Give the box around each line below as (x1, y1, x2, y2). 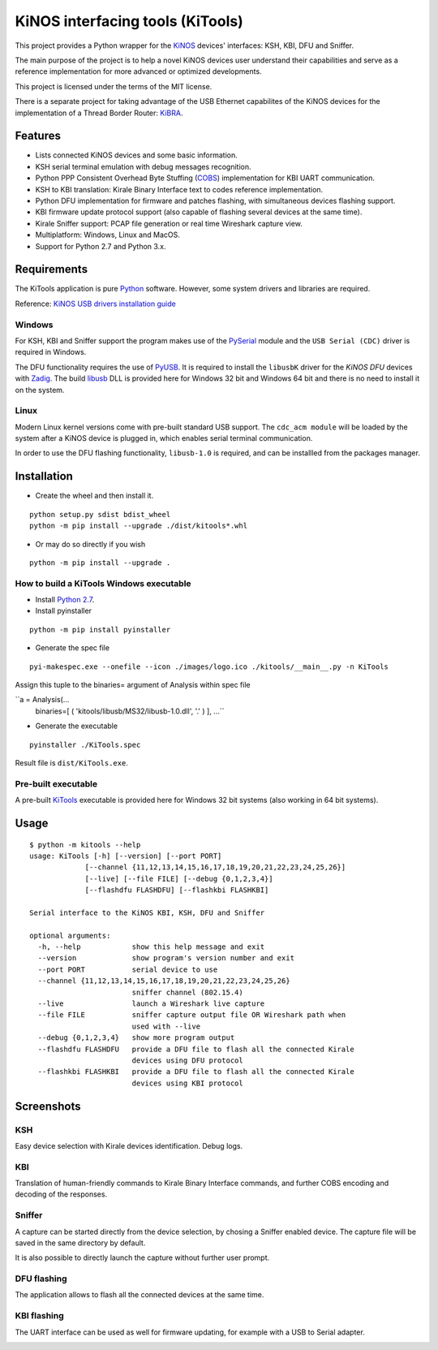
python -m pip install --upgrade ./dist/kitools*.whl (29, 521, 247, 531)
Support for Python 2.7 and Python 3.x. (35, 241, 166, 251)
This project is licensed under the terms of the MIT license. (15, 81, 213, 91)
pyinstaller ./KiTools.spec (29, 740, 141, 749)
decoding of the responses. (15, 1189, 108, 1199)
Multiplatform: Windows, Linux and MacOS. (35, 230, 180, 239)
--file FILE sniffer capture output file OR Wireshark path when (37, 1011, 346, 1020)
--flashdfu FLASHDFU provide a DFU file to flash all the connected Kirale (37, 1044, 354, 1054)
